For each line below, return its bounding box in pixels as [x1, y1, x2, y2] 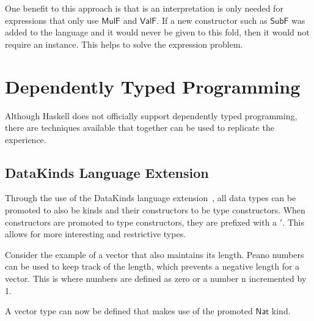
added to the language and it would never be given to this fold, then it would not [5, 26, 310, 39]
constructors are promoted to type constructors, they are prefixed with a [5, 215, 277, 228]
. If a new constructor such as [156, 13, 268, 26]
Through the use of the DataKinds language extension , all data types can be [5, 191, 296, 204]
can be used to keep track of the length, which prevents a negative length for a [5, 260, 300, 273]
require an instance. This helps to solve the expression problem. [5, 37, 243, 50]
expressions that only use [5, 13, 99, 26]
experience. [5, 133, 46, 146]
